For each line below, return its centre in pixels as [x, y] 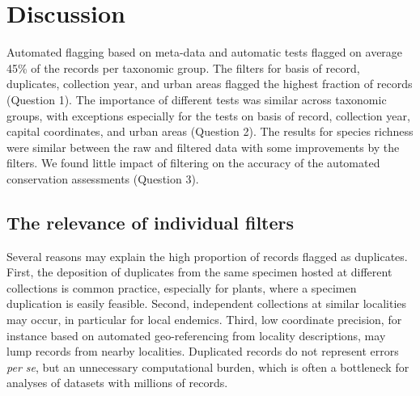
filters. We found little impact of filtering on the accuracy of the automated [193, 163]
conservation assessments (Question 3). [103, 178]
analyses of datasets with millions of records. [117, 383]
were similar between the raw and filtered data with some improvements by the [203, 147]
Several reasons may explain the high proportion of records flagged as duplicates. [207, 256]
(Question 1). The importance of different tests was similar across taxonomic [197, 99]
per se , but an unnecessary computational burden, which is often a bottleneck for [208, 367]
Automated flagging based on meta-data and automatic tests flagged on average [205, 52]
